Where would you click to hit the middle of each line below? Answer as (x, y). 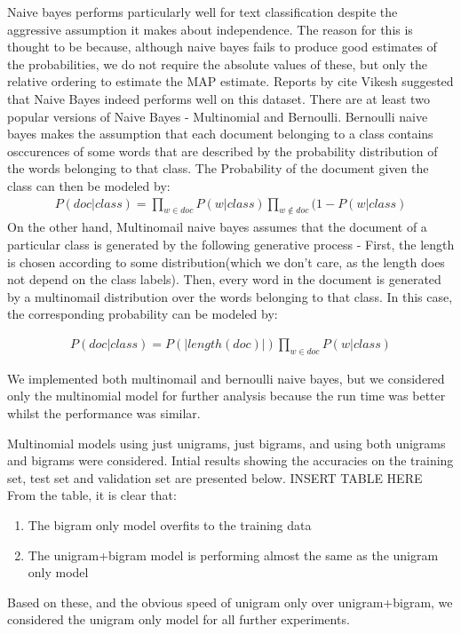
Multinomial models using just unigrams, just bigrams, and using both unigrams (227, 443)
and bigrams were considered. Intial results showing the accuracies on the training (230, 460)
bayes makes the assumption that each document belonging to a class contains (220, 134)
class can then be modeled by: (89, 185)
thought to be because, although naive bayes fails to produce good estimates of (222, 47)
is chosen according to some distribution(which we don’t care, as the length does (226, 262)
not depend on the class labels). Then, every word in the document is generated (224, 279)
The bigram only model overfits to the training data (170, 524)
